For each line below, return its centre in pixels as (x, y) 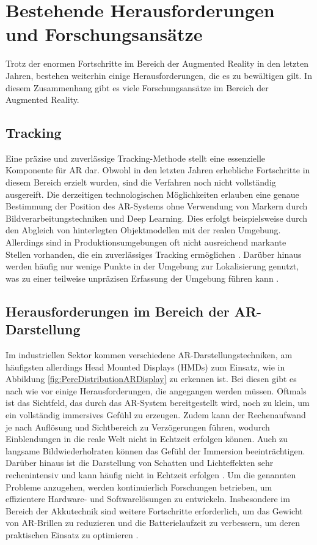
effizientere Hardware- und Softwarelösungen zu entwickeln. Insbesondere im (148, 499)
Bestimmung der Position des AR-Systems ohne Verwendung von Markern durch (157, 206)
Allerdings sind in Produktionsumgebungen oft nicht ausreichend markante (146, 242)
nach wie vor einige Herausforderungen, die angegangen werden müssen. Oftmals (156, 390)
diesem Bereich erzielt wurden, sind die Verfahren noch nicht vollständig (141, 182)
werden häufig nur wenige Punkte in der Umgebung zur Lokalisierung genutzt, (152, 266)
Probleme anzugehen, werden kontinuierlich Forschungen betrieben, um (139, 487)
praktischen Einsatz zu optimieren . (72, 534)
